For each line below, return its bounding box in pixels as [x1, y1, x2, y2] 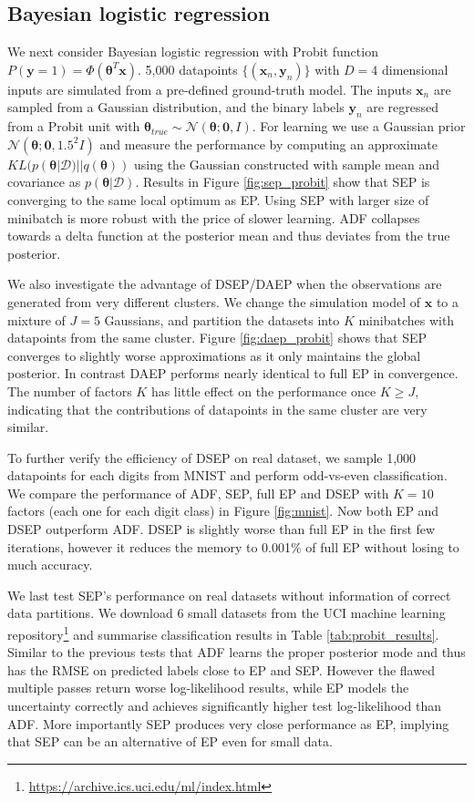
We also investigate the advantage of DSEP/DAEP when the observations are [7, 274, 442, 293]
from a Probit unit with [7, 117, 140, 136]
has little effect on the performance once [150, 381, 376, 400]
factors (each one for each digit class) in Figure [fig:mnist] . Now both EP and [7, 501, 439, 520]
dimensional [382, 59, 448, 78]
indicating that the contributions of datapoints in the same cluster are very [7, 399, 428, 418]
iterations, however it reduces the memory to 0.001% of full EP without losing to [7, 537, 459, 556]
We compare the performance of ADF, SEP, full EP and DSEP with [7, 483, 389, 502]
